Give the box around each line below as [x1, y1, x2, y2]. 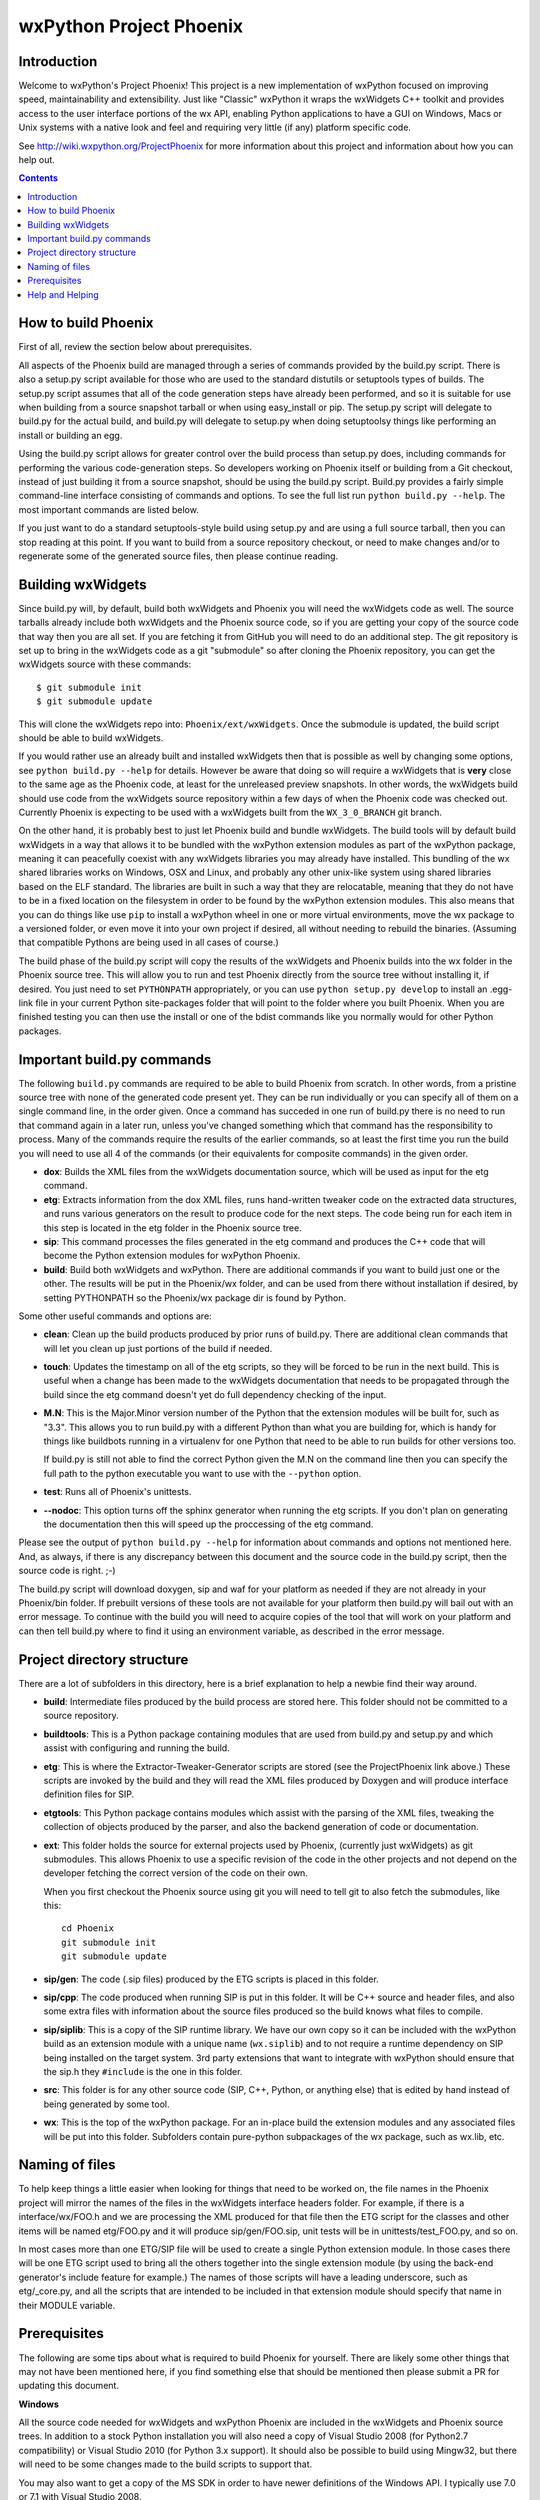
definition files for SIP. [43, 1788, 135, 1800]
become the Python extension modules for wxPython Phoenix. [43, 1250, 301, 1262]
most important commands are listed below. [18, 503, 199, 515]
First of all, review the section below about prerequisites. [18, 341, 252, 353]
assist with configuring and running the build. [43, 1742, 230, 1754]
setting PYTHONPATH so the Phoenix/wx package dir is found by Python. [43, 1291, 347, 1304]
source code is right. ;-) [18, 1565, 116, 1577]
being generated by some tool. [43, 2098, 170, 2110]
